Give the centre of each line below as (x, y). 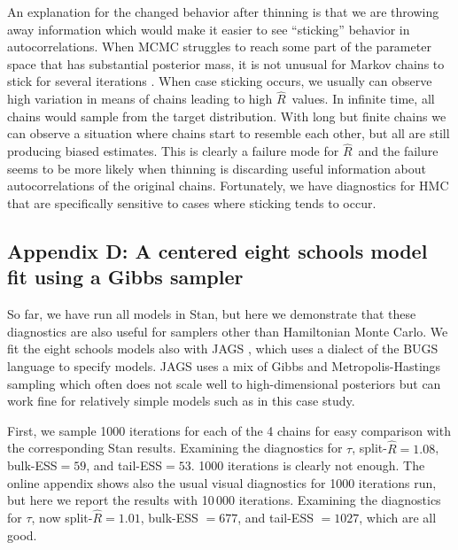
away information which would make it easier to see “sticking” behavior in (209, 29)
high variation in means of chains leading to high (140, 99)
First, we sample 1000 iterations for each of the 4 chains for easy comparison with (229, 430)
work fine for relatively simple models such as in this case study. (181, 401)
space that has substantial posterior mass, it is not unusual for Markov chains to (226, 63)
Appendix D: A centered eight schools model (217, 250)
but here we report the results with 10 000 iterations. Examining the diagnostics (224, 500)
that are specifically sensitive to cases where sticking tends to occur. (192, 202)
